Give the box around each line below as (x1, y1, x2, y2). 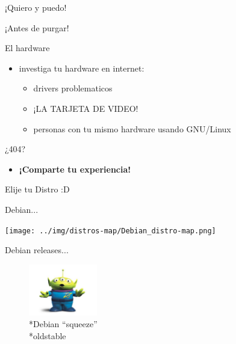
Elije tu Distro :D (5, 183, 70, 195)
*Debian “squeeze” (29, 318, 98, 330)
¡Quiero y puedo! (5, 1, 67, 13)
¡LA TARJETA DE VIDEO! (33, 102, 138, 114)
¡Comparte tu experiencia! (19, 162, 131, 175)
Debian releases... (5, 244, 69, 256)
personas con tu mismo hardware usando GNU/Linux (33, 122, 231, 135)
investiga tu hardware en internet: (19, 61, 144, 74)
